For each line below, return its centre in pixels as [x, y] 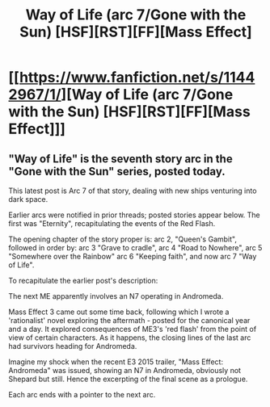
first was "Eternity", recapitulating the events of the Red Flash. [112, 223]
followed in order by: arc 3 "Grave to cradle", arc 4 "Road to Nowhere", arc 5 [135, 248]
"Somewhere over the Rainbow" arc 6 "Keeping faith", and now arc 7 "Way [133, 256]
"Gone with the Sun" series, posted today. [117, 171]
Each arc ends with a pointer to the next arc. [82, 394]
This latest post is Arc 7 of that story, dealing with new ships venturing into [133, 191]
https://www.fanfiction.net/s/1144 [137, 78]
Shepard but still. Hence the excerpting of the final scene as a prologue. [128, 379]
